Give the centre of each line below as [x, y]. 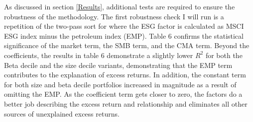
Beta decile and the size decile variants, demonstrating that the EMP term [118, 65]
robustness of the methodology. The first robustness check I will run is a [114, 16]
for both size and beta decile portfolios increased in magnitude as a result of [120, 84]
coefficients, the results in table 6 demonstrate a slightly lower [99, 55]
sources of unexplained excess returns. [62, 113]
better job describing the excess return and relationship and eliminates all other [126, 103]
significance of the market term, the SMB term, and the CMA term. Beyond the [127, 45]
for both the [224, 55]
